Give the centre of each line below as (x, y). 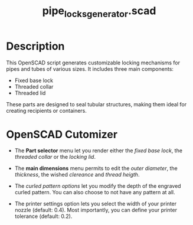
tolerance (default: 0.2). (43, 216)
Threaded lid (30, 93)
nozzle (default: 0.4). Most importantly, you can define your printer (96, 210)
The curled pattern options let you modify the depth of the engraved (98, 186)
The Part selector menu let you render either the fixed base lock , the (99, 151)
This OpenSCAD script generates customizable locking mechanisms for (93, 63)
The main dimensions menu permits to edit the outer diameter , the (96, 168)
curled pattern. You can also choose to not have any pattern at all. (95, 193)
